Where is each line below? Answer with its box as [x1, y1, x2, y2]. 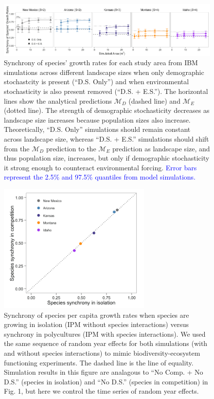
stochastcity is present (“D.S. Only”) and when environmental [4, 76, 189, 87]
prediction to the [46, 143, 96, 153]
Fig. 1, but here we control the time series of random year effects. [4, 386, 199, 396]
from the [4, 143, 30, 153]
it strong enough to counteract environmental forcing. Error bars [4, 162, 197, 172]
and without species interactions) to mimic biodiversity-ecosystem [4, 347, 200, 358]
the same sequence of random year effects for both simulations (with [4, 338, 208, 348]
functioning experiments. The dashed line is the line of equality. [4, 357, 194, 367]
